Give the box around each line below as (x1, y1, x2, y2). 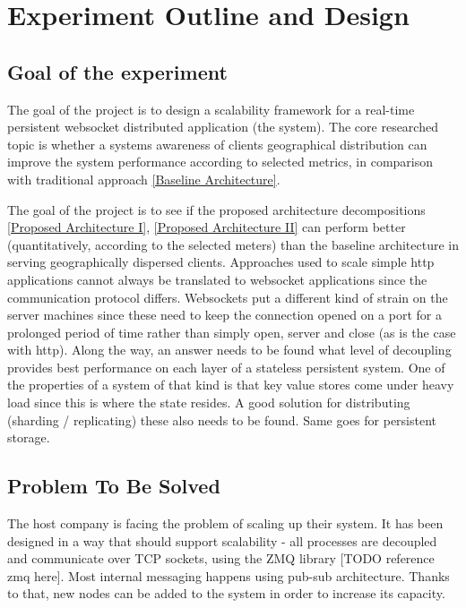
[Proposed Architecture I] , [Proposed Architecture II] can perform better (7, 218, 406, 236)
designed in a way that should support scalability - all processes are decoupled (7, 531, 437, 550)
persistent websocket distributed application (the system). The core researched (7, 117, 438, 136)
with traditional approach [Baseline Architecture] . (7, 169, 280, 188)
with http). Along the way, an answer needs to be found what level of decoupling (7, 340, 452, 359)
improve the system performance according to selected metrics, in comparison (7, 152, 434, 171)
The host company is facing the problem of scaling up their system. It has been (7, 514, 444, 533)
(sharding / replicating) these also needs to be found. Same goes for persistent (7, 410, 437, 429)
